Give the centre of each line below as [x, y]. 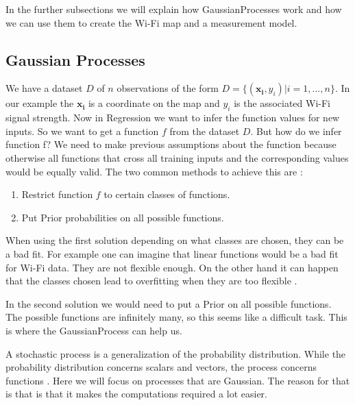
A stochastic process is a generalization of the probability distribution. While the [176, 353]
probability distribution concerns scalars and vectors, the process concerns [161, 367]
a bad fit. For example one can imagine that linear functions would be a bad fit [172, 253]
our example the [40, 103]
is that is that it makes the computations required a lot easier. [136, 394]
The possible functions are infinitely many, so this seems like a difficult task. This [176, 317]
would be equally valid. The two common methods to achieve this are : [154, 171]
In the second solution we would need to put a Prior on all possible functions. [169, 303]
